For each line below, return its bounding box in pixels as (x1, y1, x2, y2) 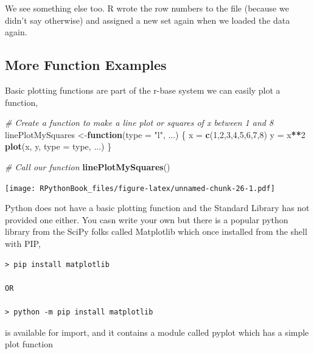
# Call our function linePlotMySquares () (5, 160, 170, 173)
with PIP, (5, 237, 41, 249)
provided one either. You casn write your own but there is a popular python (5, 213, 288, 226)
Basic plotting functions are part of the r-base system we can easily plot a (5, 83, 281, 96)
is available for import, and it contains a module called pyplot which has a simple (5, 325, 309, 338)
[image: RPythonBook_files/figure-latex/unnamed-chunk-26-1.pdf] (5, 184, 275, 193)
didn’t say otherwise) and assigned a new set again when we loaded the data (5, 13, 290, 26)
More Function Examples (5, 55, 167, 74)
